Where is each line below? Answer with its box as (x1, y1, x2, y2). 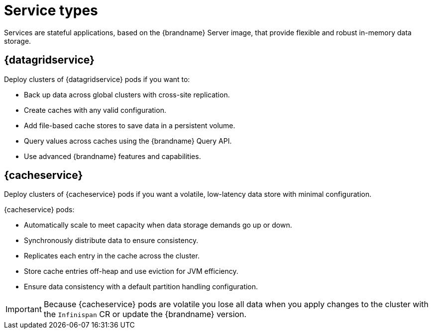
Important (5, 304, 42, 315)
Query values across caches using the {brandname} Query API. (24, 136, 232, 145)
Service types (4, 2, 98, 19)
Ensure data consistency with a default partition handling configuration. (24, 282, 258, 291)
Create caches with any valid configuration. (24, 105, 166, 114)
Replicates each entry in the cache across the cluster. (24, 251, 200, 260)
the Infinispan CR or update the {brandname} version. (43, 309, 247, 320)
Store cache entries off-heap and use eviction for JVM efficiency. (24, 267, 238, 276)
